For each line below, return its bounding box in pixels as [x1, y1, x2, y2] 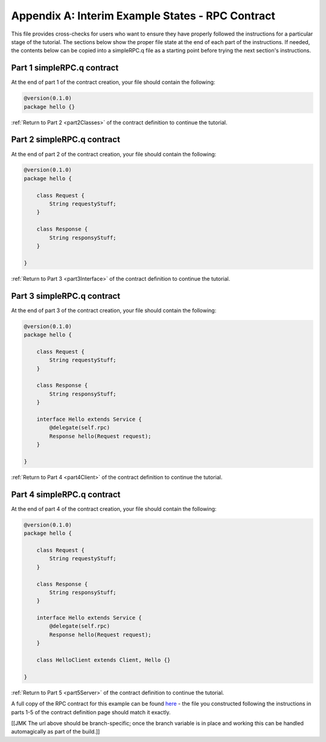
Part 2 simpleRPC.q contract [11, 135, 121, 145]
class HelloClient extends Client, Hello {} [36, 657, 171, 664]
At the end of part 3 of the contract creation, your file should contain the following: [11, 307, 217, 314]
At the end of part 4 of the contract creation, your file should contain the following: [11, 505, 217, 513]
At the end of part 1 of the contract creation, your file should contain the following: [11, 78, 216, 86]
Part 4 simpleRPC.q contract [11, 489, 121, 499]
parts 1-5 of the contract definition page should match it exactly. [11, 708, 171, 715]
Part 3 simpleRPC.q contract [11, 290, 121, 301]
